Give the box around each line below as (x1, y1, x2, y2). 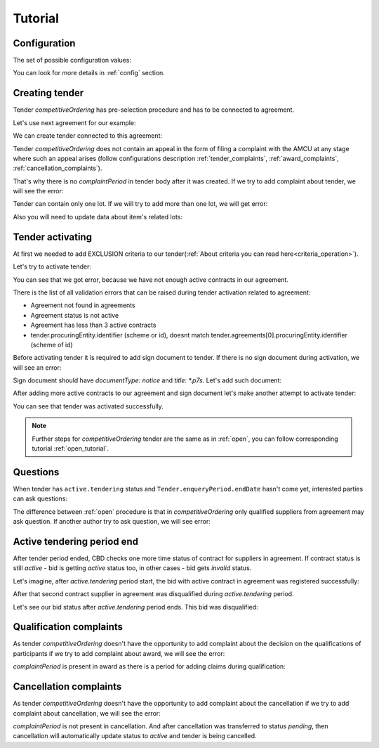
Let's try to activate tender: (13, 262, 91, 271)
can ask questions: (13, 494, 68, 503)
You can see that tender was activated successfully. (13, 401, 164, 411)
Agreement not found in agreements (30, 301, 136, 309)
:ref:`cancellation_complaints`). (13, 164, 102, 172)
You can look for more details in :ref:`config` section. (13, 69, 165, 77)
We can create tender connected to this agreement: (13, 131, 163, 140)
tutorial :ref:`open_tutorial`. (32, 444, 109, 453)
